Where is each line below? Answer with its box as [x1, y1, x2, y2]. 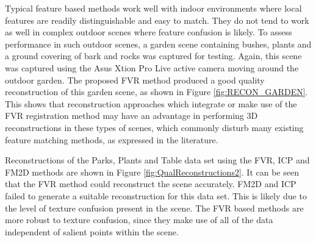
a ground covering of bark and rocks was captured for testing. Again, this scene [5, 49, 302, 62]
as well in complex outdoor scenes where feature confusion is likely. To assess [5, 26, 292, 38]
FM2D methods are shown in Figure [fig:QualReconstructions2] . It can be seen [5, 165, 299, 178]
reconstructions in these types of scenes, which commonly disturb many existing [5, 121, 304, 133]
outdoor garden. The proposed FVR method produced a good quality [5, 73, 265, 86]
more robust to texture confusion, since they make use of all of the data [5, 213, 273, 226]
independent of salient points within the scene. [5, 225, 179, 238]
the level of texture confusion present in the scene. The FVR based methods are [5, 201, 304, 214]
